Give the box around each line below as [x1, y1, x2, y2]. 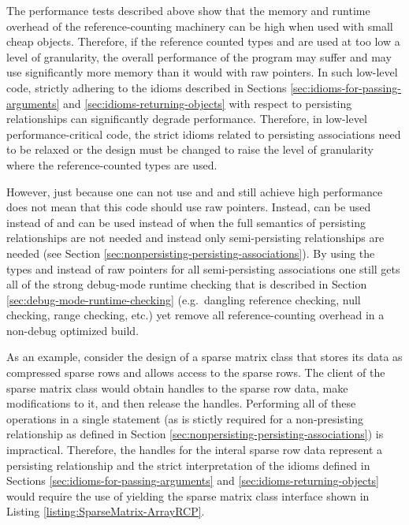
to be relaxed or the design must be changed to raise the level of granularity [6, 141, 374, 158]
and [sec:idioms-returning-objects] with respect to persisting [63, 95, 352, 111]
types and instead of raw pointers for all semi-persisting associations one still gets [6, 260, 400, 277]
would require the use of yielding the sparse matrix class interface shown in [6, 487, 370, 504]
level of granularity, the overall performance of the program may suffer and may [6, 48, 392, 65]
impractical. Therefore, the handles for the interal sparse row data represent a [6, 441, 383, 458]
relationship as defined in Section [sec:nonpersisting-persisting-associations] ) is [6, 426, 384, 442]
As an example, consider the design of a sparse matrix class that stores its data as [6, 348, 403, 365]
